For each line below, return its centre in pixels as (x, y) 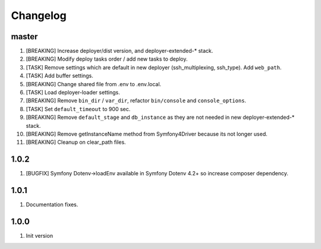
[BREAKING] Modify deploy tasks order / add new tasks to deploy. (107, 59)
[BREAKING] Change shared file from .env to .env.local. (94, 84)
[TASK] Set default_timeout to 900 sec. (78, 109)
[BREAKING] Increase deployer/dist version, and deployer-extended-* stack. (119, 51)
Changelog (39, 15)
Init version (40, 236)
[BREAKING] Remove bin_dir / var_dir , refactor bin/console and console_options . (136, 100)
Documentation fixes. (52, 204)
